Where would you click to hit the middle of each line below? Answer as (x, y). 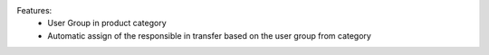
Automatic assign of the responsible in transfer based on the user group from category (209, 35)
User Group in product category (107, 23)
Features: (34, 10)
